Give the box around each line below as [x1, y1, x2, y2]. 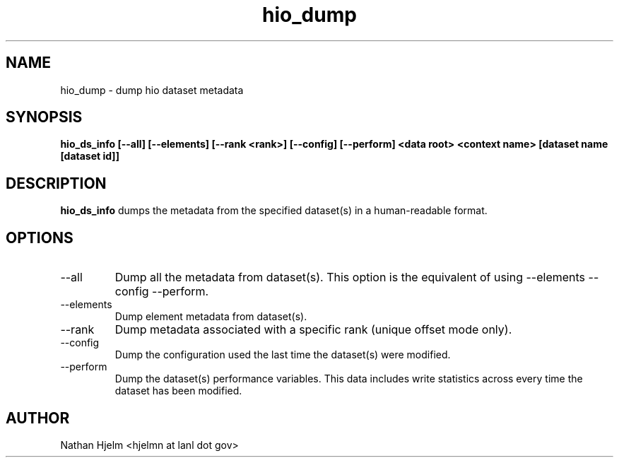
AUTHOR [6, 409, 70, 427]
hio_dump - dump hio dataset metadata [60, 83, 244, 96]
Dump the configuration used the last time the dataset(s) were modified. [114, 348, 451, 361]
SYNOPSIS [6, 108, 83, 127]
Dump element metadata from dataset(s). [114, 310, 307, 323]
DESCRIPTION [6, 174, 107, 192]
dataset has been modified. [114, 385, 242, 397]
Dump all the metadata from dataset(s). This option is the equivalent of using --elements [114, 270, 586, 285]
